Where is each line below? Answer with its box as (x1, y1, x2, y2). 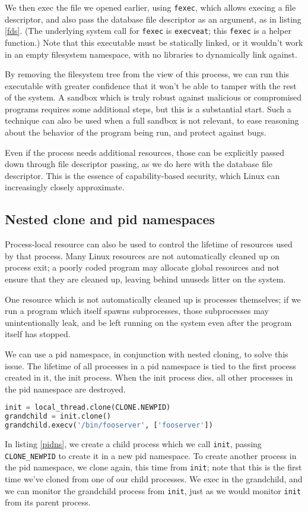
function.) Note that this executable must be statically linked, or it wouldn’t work (5, 36, 303, 48)
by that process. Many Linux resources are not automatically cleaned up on (5, 249, 280, 262)
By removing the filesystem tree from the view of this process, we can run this (5, 68, 290, 80)
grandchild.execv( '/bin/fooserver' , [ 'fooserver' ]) (5, 421, 213, 430)
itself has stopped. (5, 328, 71, 340)
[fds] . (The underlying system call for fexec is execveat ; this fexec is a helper (5, 24, 291, 37)
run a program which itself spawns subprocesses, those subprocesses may (5, 304, 269, 317)
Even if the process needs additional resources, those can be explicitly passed (5, 146, 285, 158)
